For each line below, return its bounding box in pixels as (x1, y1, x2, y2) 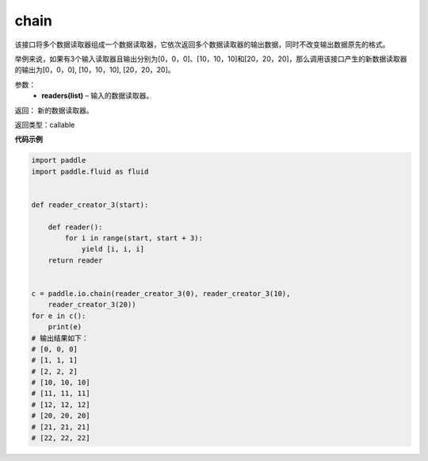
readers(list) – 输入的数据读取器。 (41, 91, 154, 101)
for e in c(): (31, 311, 86, 321)
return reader (48, 255, 103, 265)
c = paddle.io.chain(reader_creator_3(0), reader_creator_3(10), (31, 289, 291, 298)
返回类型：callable (14, 120, 75, 129)
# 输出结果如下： (31, 333, 89, 343)
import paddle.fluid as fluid (31, 167, 149, 176)
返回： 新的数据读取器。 (14, 106, 94, 115)
